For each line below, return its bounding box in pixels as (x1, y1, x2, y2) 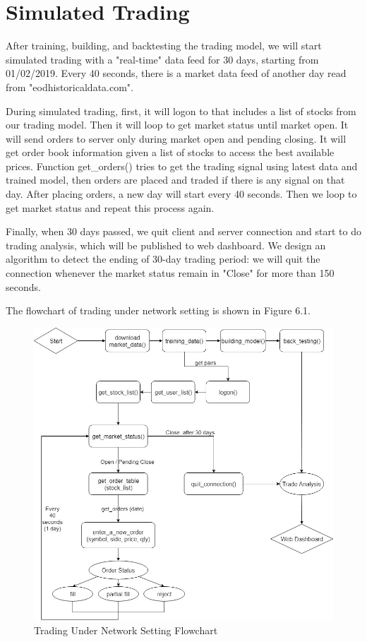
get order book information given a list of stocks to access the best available (6, 145, 335, 160)
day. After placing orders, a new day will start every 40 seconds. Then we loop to (6, 186, 357, 201)
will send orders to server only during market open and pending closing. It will (6, 131, 347, 145)
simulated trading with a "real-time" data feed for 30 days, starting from (6, 52, 319, 66)
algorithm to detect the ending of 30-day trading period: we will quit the (6, 251, 320, 266)
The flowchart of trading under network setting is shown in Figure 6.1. (6, 303, 311, 318)
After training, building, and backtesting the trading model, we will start (6, 38, 322, 53)
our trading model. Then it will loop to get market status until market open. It (6, 117, 349, 132)
